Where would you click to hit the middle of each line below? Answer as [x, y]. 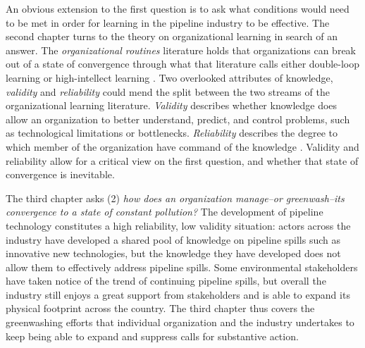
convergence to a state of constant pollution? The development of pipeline [165, 212]
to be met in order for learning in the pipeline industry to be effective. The [168, 22]
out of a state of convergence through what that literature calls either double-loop [183, 64]
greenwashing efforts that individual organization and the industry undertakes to [180, 322]
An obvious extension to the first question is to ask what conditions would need [178, 8]
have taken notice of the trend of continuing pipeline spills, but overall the [166, 281]
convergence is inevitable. [60, 174]
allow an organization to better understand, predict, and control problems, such [178, 119]
